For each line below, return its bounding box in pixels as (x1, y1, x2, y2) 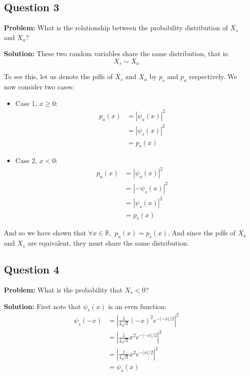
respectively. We (189, 71, 237, 82)
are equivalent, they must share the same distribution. (27, 238, 189, 248)
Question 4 (4, 262, 59, 277)
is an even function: (108, 301, 167, 311)
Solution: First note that (4, 301, 81, 311)
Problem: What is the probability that (4, 284, 123, 294)
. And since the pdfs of (167, 228, 236, 238)
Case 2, (15, 155, 37, 166)
